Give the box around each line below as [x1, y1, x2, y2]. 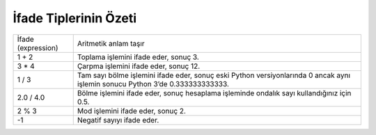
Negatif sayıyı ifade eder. [77, 115, 159, 125]
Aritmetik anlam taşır [77, 38, 146, 48]
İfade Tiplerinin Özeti [13, 10, 137, 26]
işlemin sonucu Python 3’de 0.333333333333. [77, 79, 230, 88]
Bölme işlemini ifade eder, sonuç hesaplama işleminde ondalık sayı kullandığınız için [77, 88, 352, 97]
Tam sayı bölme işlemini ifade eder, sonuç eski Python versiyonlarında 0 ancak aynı [77, 70, 351, 80]
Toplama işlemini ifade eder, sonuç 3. [77, 52, 200, 62]
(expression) [17, 42, 58, 52]
